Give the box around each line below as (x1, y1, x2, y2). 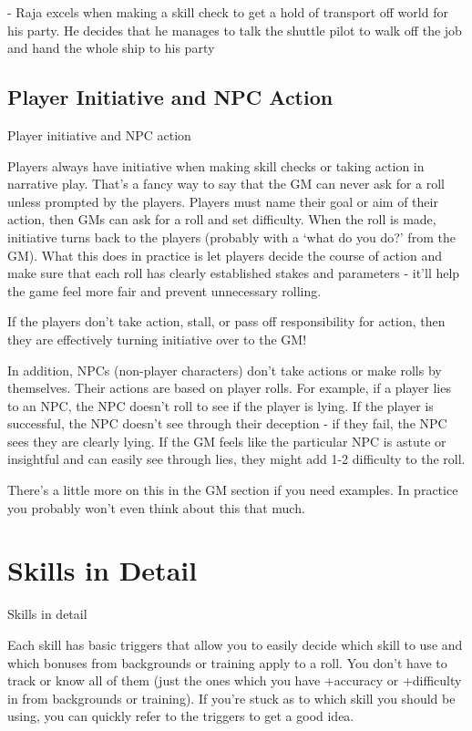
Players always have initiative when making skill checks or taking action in (7, 156, 425, 175)
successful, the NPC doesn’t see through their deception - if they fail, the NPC (7, 414, 447, 433)
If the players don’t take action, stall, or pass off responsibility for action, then (7, 312, 446, 331)
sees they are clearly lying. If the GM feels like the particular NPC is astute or (7, 431, 446, 450)
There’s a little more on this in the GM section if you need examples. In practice (7, 480, 458, 499)
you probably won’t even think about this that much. (7, 498, 305, 517)
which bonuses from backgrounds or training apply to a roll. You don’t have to (7, 653, 447, 672)
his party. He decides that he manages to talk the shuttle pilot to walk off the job (7, 20, 462, 39)
